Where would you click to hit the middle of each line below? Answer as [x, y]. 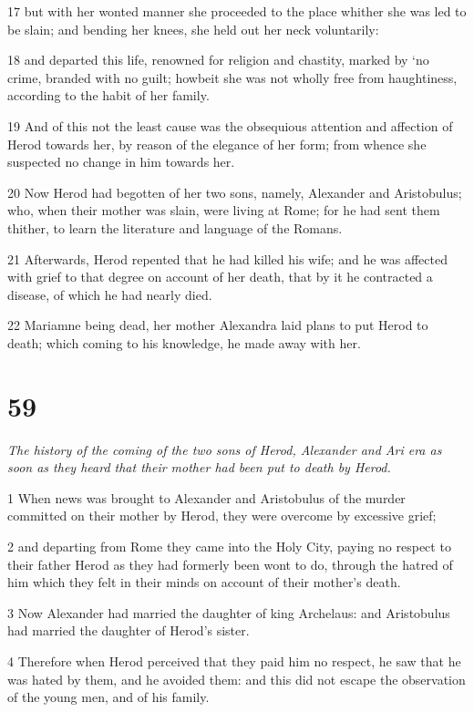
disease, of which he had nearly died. [110, 294]
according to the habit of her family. [108, 95]
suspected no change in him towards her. [121, 162]
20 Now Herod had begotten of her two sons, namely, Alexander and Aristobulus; [235, 192]
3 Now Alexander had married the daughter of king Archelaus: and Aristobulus [229, 612]
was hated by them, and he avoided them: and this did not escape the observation [237, 679]
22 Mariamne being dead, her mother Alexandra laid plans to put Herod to [218, 325]
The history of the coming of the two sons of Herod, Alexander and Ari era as [225, 449]
